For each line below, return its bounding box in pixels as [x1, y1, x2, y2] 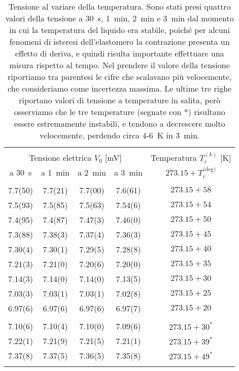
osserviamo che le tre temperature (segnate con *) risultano [14, 106, 225, 118]
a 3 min [114, 166, 143, 179]
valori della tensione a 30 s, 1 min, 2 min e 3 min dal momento [5, 12, 234, 24]
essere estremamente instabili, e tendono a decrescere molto [14, 118, 225, 129]
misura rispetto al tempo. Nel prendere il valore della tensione [9, 59, 230, 71]
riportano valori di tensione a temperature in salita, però [19, 94, 221, 106]
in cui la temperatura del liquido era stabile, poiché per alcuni [9, 24, 230, 36]
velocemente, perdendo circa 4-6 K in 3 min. [40, 129, 200, 141]
